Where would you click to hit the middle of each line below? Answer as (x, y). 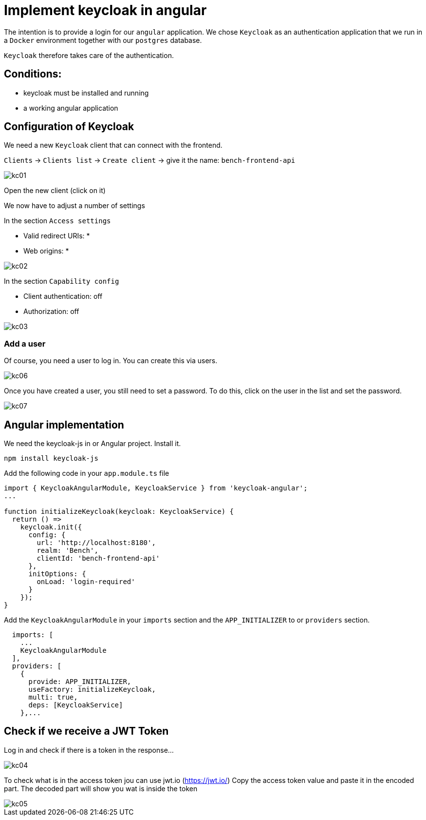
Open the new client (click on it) (55, 191)
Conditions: (33, 74)
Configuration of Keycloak (69, 127)
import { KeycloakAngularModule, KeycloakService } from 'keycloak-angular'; (156, 488)
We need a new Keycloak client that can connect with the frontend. (113, 145)
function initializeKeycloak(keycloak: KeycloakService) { (119, 512)
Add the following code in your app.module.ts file (87, 473)
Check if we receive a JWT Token (86, 731)
